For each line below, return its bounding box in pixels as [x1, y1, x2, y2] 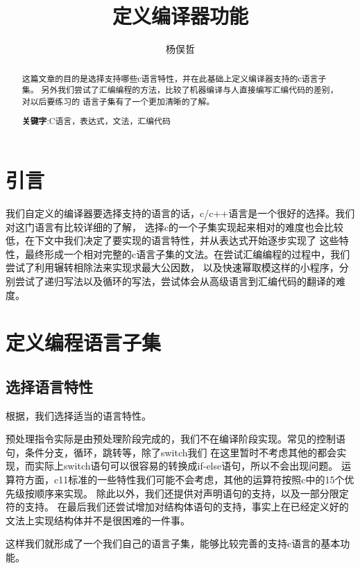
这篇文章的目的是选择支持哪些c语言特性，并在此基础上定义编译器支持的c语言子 [22, 72, 327, 84]
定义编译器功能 [112, 1, 248, 30]
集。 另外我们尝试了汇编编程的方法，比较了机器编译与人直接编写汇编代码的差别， [22, 84, 338, 96]
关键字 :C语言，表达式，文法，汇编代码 [22, 115, 171, 128]
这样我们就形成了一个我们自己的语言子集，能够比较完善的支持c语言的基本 [6, 536, 341, 551]
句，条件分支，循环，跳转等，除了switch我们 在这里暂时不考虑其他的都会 [6, 445, 337, 459]
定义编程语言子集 [6, 328, 162, 356]
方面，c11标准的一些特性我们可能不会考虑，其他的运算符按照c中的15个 [24, 472, 345, 487]
